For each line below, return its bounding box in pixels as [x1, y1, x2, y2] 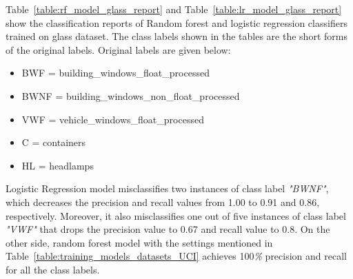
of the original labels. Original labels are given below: [6, 42, 231, 56]
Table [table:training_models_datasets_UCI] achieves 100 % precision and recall [6, 249, 347, 263]
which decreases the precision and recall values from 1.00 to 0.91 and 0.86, [6, 194, 320, 209]
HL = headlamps [21, 158, 94, 172]
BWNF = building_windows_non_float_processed [21, 88, 240, 103]
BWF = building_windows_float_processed [21, 65, 210, 80]
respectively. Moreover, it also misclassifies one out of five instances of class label [6, 208, 346, 223]
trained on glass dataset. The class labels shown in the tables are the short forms [6, 29, 347, 43]
